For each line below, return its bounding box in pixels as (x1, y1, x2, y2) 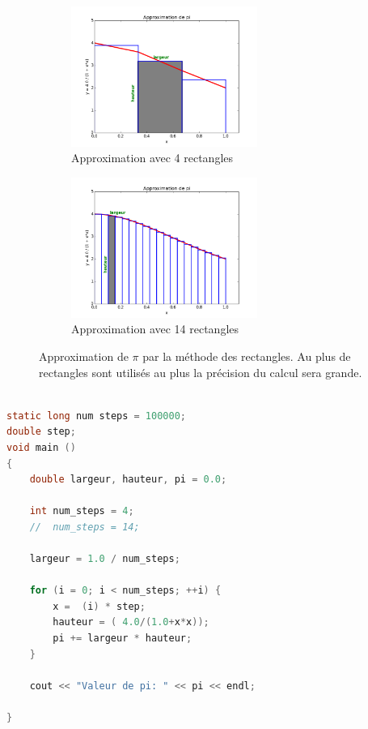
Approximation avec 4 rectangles (71, 149, 234, 166)
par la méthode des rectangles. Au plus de (142, 347, 351, 364)
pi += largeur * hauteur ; (53, 633, 192, 645)
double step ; (6, 426, 76, 438)
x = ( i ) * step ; (53, 600, 146, 612)
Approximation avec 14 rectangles (71, 320, 239, 337)
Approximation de (39, 347, 129, 364)
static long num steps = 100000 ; (6, 410, 186, 422)
